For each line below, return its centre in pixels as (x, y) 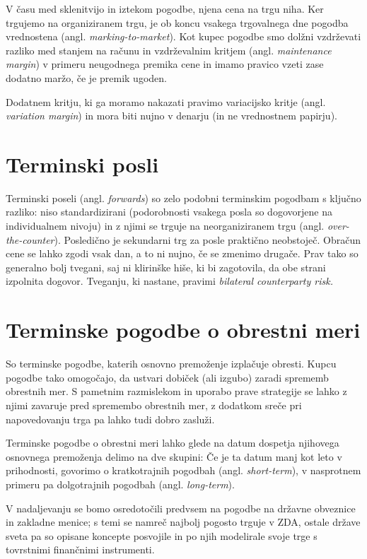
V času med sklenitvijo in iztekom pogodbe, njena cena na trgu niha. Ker (165, 8)
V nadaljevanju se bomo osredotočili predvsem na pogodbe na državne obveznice (181, 508)
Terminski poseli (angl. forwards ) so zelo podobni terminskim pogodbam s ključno (183, 198)
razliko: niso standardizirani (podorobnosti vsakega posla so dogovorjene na (169, 212)
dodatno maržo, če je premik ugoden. (86, 77)
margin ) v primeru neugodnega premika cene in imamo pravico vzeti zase (165, 64)
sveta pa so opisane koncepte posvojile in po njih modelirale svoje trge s (162, 535)
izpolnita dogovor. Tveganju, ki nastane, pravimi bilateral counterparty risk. (169, 281)
